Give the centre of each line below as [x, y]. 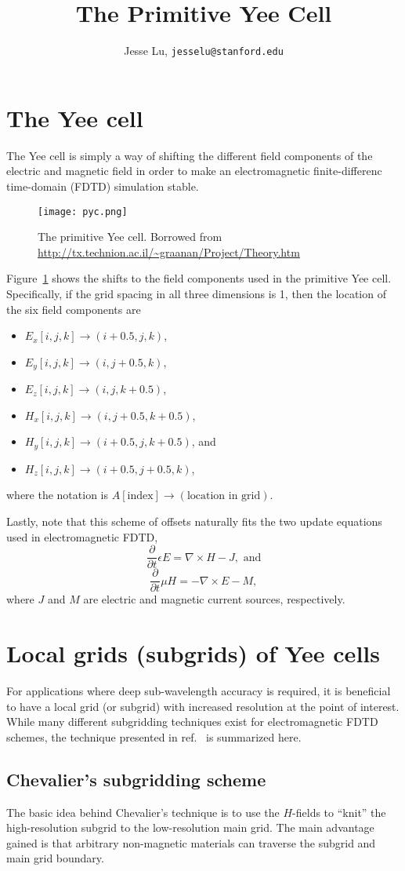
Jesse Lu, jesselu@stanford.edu [204, 51]
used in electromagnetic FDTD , [82, 536]
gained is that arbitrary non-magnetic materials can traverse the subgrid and [191, 842]
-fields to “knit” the [339, 812]
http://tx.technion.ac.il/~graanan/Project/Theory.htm [169, 251]
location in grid [224, 496]
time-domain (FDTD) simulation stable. [103, 186]
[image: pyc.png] [83, 211]
